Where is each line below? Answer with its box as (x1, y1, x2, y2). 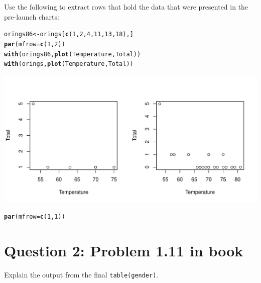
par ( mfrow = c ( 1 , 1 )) (4, 213, 65, 221)
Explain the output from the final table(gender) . (4, 269, 159, 280)
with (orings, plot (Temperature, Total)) (4, 60, 134, 68)
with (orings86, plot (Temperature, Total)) (4, 50, 141, 58)
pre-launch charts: (4, 11, 59, 22)
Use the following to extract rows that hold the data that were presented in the (4, 2, 248, 12)
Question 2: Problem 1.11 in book (4, 240, 243, 261)
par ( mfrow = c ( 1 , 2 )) (4, 40, 65, 48)
